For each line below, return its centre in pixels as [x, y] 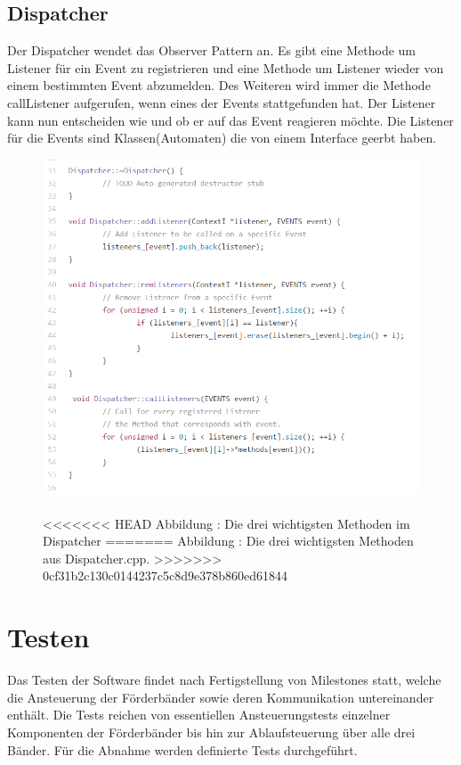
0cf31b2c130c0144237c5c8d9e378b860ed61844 [165, 576]
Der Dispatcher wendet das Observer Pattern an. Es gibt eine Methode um [211, 50]
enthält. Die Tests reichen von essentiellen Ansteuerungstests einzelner [199, 715]
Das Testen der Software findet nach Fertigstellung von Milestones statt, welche [224, 680]
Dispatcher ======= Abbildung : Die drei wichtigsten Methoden [228, 541]
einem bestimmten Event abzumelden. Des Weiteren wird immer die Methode [219, 85]
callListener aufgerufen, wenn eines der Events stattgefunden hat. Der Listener [222, 102]
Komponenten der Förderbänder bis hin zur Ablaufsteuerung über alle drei [211, 732]
